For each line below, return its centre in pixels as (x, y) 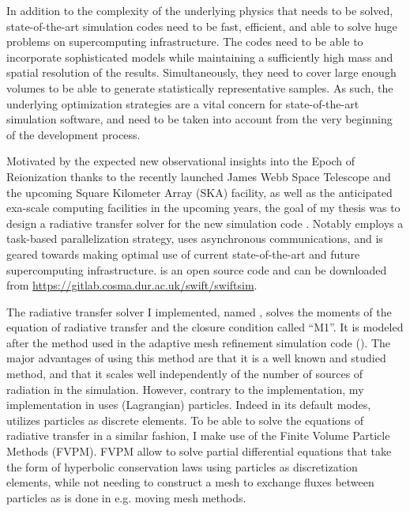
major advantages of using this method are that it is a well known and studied (196, 358)
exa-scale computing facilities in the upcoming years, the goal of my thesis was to (203, 208)
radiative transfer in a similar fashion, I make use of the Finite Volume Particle (198, 435)
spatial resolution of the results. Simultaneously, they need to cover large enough (201, 72)
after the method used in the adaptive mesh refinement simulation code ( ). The (199, 342)
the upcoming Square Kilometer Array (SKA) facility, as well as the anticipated (199, 192)
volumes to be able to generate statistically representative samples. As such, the (200, 87)
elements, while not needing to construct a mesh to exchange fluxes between (190, 482)
